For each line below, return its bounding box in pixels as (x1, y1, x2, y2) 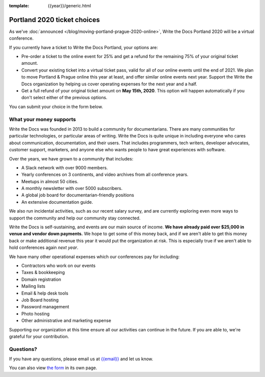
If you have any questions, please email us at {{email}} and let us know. (9, 356, 154, 362)
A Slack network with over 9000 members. (21, 164, 108, 170)
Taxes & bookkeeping (21, 269, 65, 275)
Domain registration (21, 276, 61, 282)
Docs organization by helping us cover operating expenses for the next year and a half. (21, 81, 197, 87)
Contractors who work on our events (21, 263, 96, 269)
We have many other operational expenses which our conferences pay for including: (9, 253, 180, 260)
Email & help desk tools (21, 290, 69, 296)
